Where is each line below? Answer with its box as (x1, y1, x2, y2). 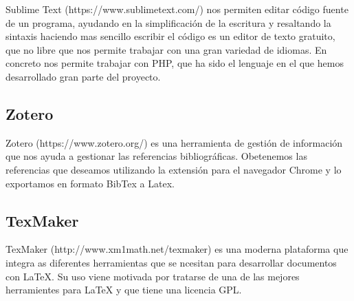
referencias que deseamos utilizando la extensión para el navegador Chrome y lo (5, 162, 342, 176)
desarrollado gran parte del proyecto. (5, 69, 161, 83)
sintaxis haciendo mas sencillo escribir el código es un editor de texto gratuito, (5, 29, 335, 43)
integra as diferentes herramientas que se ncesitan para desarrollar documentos (5, 255, 337, 269)
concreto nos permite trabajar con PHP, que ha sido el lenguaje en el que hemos (5, 56, 344, 70)
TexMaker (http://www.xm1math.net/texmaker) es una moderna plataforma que (5, 242, 349, 256)
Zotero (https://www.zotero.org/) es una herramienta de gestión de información (5, 135, 343, 149)
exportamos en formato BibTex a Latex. (5, 176, 175, 190)
